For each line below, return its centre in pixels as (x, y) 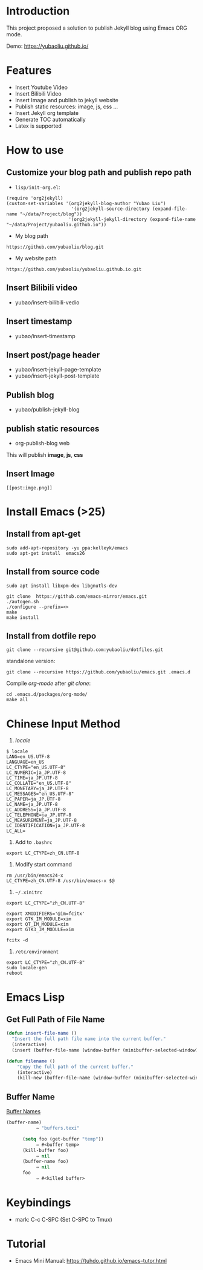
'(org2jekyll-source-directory (110, 209)
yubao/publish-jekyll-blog (47, 410)
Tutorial (26, 1244)
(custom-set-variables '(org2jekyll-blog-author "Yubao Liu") (86, 203)
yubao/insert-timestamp (45, 336)
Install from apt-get (43, 534)
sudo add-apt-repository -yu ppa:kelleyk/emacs (67, 548)
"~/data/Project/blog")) (51, 214)
